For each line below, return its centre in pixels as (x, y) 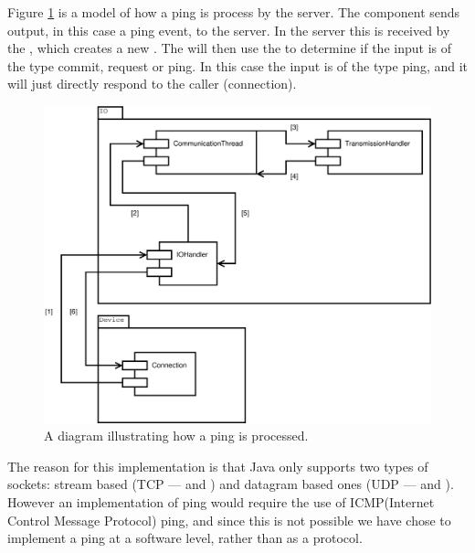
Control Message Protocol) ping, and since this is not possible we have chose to (229, 520)
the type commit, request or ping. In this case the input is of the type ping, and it (237, 65)
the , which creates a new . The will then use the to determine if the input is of (229, 48)
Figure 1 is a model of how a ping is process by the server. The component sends (234, 12)
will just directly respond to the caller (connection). (152, 84)
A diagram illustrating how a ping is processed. (176, 436)
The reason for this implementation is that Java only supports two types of (218, 466)
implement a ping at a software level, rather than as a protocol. (185, 538)
